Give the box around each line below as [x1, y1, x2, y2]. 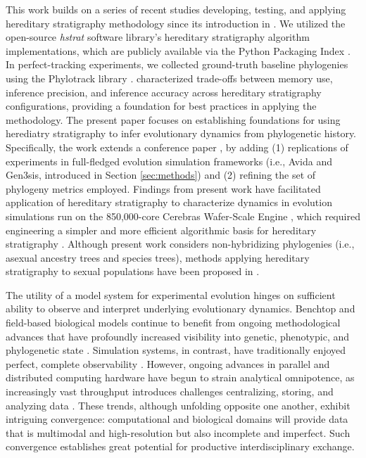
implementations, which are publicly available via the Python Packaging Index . [6, 43, 351, 58]
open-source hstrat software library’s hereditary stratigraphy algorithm [6, 30, 310, 44]
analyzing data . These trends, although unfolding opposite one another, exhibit [6, 397, 351, 412]
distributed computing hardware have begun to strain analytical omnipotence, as [6, 370, 355, 385]
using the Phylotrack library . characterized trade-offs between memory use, [6, 70, 333, 85]
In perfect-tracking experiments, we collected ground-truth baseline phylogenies [6, 57, 348, 72]
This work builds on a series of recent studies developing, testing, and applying [6, 2, 346, 16]
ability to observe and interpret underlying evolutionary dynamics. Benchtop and [6, 301, 355, 316]
